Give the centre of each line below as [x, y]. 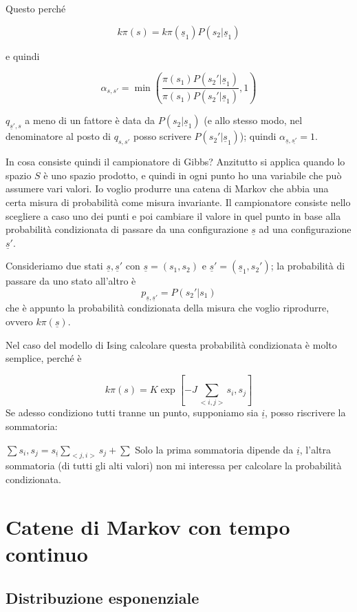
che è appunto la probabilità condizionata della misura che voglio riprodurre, [167, 308]
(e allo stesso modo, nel [253, 120]
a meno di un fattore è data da [90, 120]
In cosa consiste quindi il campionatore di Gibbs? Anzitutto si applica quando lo [175, 162]
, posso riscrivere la [305, 412]
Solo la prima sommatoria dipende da [214, 449]
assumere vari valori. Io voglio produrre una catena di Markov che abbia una [167, 188]
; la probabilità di [308, 266]
